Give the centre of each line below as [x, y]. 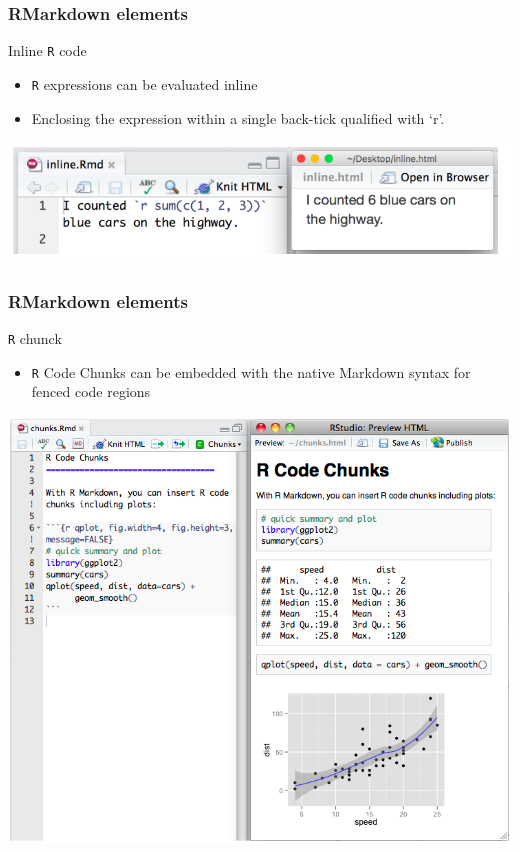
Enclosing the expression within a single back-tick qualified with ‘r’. [238, 117]
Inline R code [47, 50]
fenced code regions [91, 391]
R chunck [35, 338]
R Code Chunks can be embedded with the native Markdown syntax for [251, 371]
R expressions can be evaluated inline [144, 83]
